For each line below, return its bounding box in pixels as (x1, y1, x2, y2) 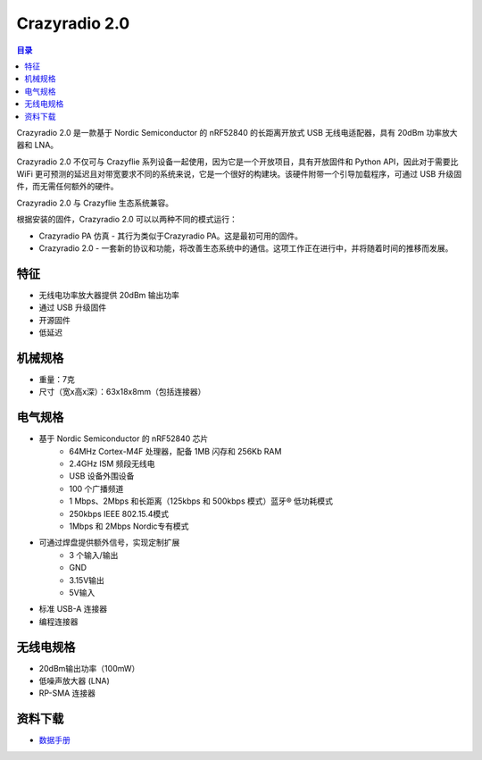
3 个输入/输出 (69, 549, 119, 560)
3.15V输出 (69, 574, 104, 585)
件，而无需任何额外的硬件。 (16, 181, 119, 192)
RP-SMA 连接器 (38, 688, 96, 698)
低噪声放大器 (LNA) (38, 675, 111, 687)
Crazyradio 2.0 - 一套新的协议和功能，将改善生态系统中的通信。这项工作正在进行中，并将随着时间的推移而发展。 (38, 243, 453, 254)
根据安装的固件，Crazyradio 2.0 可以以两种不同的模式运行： (16, 214, 238, 225)
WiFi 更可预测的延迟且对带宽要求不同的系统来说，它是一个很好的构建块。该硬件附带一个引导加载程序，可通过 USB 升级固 (16, 169, 462, 180)
